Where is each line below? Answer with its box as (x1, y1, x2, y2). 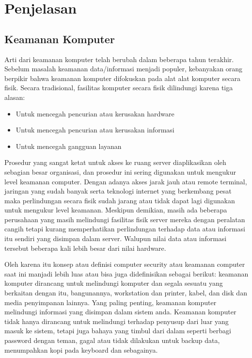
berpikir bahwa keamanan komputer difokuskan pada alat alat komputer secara (4, 73, 240, 83)
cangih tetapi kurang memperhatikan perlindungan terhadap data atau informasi (4, 224, 245, 234)
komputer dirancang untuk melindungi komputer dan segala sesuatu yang (4, 278, 223, 288)
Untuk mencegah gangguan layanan (16, 141, 122, 151)
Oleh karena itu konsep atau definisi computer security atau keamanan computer (4, 259, 245, 269)
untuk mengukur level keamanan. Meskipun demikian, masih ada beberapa (4, 205, 227, 215)
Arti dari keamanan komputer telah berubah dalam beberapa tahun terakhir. (4, 54, 234, 64)
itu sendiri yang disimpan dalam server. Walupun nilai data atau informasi (4, 233, 227, 244)
